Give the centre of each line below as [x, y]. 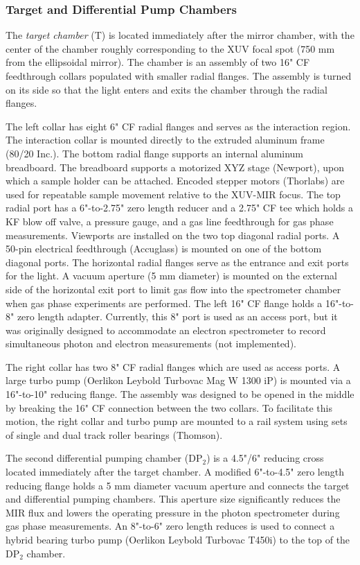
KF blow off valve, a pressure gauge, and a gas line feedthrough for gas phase [170, 221]
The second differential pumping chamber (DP [104, 458]
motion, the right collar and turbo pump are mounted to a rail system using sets [177, 421]
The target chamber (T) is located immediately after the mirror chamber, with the [180, 35]
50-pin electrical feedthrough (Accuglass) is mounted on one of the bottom [164, 249]
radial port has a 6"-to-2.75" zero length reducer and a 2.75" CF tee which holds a [179, 208]
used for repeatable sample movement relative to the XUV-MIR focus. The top [173, 194]
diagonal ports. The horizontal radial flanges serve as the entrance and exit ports [177, 262]
